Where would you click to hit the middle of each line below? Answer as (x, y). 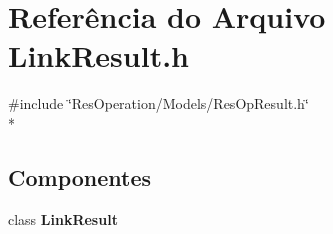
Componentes (80, 176)
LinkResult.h (98, 55)
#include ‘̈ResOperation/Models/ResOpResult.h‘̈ (158, 103)
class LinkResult (63, 218)
